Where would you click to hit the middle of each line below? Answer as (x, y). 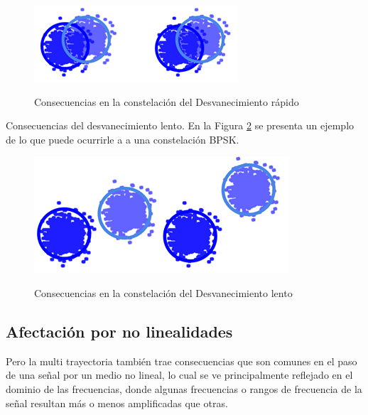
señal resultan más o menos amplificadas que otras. (117, 403)
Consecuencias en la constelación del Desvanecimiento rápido (167, 101)
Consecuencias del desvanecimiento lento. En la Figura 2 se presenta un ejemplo (180, 125)
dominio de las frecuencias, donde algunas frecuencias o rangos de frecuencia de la (184, 388)
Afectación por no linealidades (119, 331)
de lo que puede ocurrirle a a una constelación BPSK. (123, 139)
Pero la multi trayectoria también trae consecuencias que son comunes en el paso (182, 361)
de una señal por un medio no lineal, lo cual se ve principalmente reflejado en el (179, 375)
